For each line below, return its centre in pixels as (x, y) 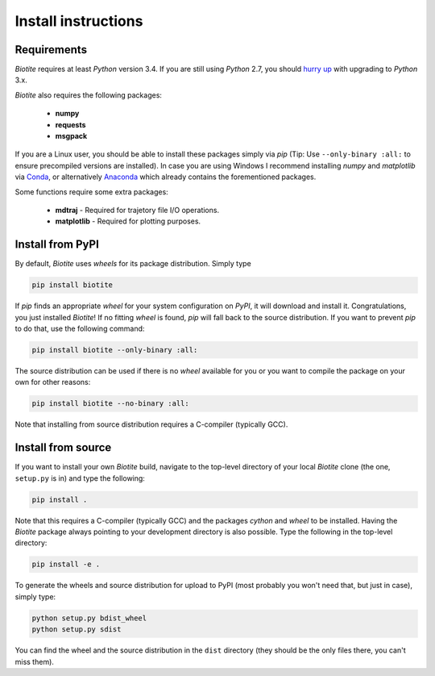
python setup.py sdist (77, 630)
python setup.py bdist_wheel (89, 618)
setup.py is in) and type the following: (80, 478)
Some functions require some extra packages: (91, 192)
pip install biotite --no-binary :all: (110, 404)
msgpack (71, 136)
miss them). (34, 661)
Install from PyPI (57, 245)
